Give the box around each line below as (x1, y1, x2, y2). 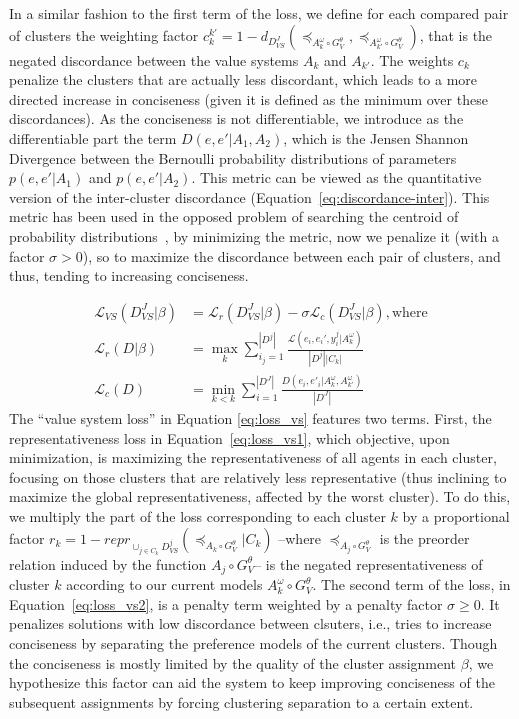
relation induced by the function (9, 553, 207, 574)
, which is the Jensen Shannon (283, 127, 469, 148)
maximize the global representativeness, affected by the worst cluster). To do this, (9, 486, 511, 507)
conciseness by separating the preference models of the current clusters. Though (9, 633, 498, 654)
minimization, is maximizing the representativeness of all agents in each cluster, (9, 447, 497, 468)
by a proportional (402, 506, 510, 527)
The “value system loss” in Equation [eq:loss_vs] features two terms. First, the (9, 408, 492, 429)
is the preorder (379, 527, 470, 548)
